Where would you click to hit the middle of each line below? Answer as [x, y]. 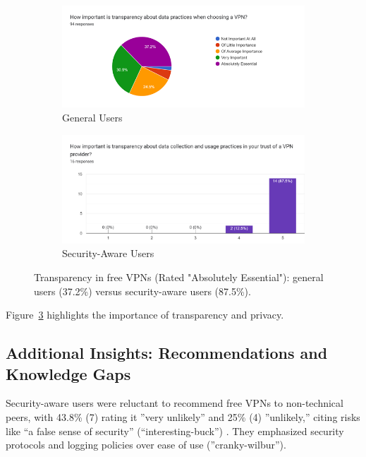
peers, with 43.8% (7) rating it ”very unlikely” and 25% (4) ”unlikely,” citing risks [183, 416]
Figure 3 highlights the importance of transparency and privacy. [145, 315]
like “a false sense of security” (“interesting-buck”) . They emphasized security [175, 431]
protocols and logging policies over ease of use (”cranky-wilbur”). [146, 445]
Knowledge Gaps [68, 373]
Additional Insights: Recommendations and [167, 353]
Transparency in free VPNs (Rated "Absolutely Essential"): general [179, 277]
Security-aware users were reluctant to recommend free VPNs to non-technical [175, 403]
